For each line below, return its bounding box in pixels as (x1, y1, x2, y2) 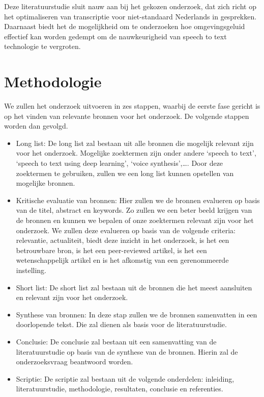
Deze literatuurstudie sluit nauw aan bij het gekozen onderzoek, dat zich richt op (4, 1, 256, 11)
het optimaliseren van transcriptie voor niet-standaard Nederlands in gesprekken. (4, 11, 257, 21)
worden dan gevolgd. (4, 120, 68, 131)
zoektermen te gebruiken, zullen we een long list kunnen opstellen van (16, 167, 234, 178)
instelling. (16, 265, 47, 275)
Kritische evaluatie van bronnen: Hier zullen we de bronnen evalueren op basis (16, 194, 260, 205)
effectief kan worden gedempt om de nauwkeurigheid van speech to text (4, 31, 227, 41)
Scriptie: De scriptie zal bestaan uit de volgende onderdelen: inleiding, (16, 373, 234, 384)
